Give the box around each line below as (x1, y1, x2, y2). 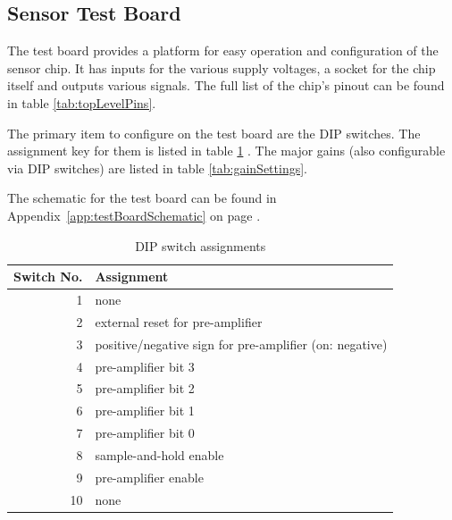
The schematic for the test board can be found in (7, 189, 277, 207)
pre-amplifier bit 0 (95, 424, 195, 442)
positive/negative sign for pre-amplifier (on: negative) (95, 334, 388, 353)
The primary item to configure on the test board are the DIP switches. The (7, 123, 421, 142)
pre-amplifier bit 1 (95, 401, 195, 420)
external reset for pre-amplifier (95, 312, 263, 331)
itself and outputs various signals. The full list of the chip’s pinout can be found (7, 76, 445, 95)
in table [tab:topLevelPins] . (7, 93, 156, 112)
